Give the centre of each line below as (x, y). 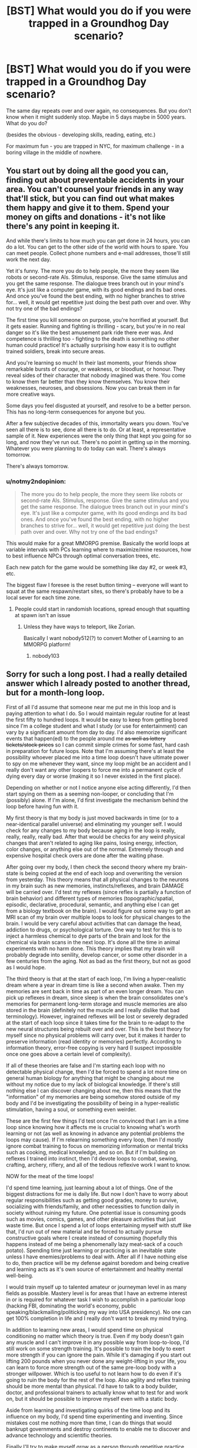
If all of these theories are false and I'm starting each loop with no (86, 1065)
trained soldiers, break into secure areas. (56, 351)
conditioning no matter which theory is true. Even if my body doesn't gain (95, 1336)
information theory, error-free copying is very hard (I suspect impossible (94, 1048)
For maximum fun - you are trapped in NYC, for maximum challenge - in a (95, 146)
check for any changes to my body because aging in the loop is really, (91, 830)
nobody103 (46, 656)
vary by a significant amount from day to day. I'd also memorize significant (96, 732)
